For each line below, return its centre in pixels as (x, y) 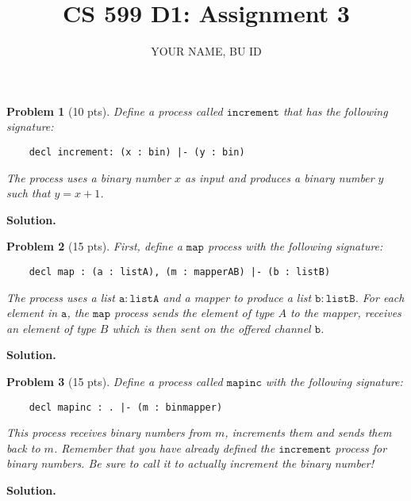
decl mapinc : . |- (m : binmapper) (126, 407)
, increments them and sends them (308, 432)
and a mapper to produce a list (237, 297)
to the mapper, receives (346, 313)
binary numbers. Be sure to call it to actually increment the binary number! (190, 463)
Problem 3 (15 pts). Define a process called (115, 381)
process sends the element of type (194, 313)
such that (29, 193)
